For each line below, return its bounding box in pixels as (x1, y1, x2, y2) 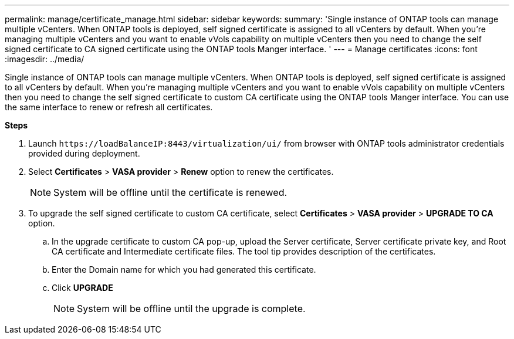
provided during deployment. (28, 148, 140, 158)
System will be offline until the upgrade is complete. (77, 303, 306, 314)
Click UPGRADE (52, 283, 113, 293)
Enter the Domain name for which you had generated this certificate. (52, 265, 316, 274)
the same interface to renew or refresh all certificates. (5, 102, 213, 112)
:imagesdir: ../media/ (5, 54, 84, 64)
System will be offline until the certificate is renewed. (53, 187, 288, 198)
